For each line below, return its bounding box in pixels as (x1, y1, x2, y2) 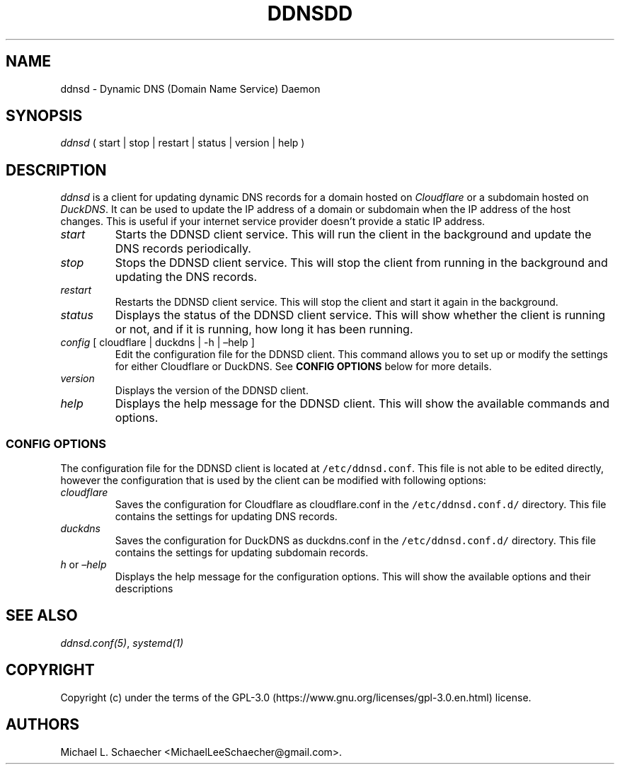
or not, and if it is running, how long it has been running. (115, 322, 413, 337)
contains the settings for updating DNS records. (115, 510, 338, 523)
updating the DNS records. (115, 270, 258, 285)
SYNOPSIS (6, 107, 83, 125)
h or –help (60, 558, 107, 571)
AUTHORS (6, 716, 80, 734)
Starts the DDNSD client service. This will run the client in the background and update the (115, 227, 592, 242)
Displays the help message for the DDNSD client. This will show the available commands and (115, 396, 610, 411)
